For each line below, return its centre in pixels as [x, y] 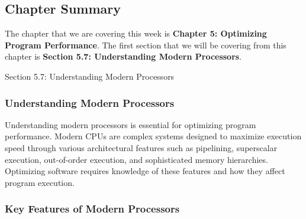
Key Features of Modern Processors [92, 209]
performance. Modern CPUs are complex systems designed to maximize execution [153, 136]
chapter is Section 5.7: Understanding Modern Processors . [123, 56]
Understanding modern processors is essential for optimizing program [131, 124]
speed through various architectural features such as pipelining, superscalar [141, 147]
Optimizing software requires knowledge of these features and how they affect [145, 171]
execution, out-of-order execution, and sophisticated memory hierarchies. [136, 159]
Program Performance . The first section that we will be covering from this [146, 45]
